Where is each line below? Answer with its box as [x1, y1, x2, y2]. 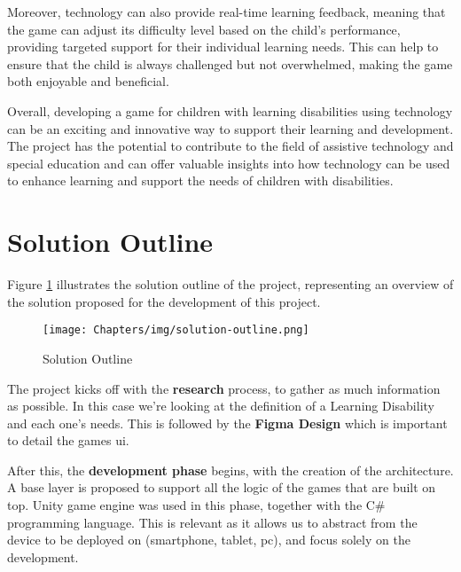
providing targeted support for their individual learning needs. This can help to [7, 37, 439, 56]
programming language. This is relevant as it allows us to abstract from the [7, 513, 418, 531]
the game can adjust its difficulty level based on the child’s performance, [7, 20, 401, 38]
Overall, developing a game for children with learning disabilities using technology [7, 101, 453, 120]
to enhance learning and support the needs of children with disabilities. [7, 171, 394, 190]
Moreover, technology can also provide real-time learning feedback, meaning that [7, 3, 446, 20]
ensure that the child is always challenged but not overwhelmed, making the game [7, 54, 453, 73]
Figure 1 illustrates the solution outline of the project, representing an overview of [7, 275, 454, 294]
